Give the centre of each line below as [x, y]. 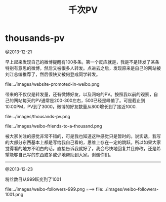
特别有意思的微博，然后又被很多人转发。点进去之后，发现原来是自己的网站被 [83, 68]
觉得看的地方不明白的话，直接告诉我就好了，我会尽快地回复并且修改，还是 [81, 148]
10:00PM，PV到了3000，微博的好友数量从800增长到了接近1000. [71, 106]
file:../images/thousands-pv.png [38, 116]
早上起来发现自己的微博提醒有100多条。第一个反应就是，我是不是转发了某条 [82, 62]
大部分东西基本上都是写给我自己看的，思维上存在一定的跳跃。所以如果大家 [85, 142]
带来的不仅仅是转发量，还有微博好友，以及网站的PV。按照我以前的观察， [80, 94]
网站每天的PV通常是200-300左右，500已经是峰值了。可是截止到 [80, 100]
